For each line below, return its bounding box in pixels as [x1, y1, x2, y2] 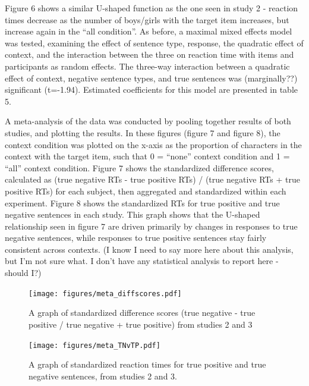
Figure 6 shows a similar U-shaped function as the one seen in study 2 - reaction [5, 2, 298, 14]
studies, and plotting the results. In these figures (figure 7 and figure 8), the [5, 126, 280, 139]
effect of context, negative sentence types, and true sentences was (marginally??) [5, 71, 298, 84]
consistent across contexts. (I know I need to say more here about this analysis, [5, 243, 294, 255]
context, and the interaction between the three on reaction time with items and [5, 48, 294, 61]
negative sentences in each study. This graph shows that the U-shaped [5, 208, 260, 221]
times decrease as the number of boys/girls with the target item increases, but [5, 13, 289, 26]
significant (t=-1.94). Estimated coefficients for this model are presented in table [5, 83, 298, 96]
